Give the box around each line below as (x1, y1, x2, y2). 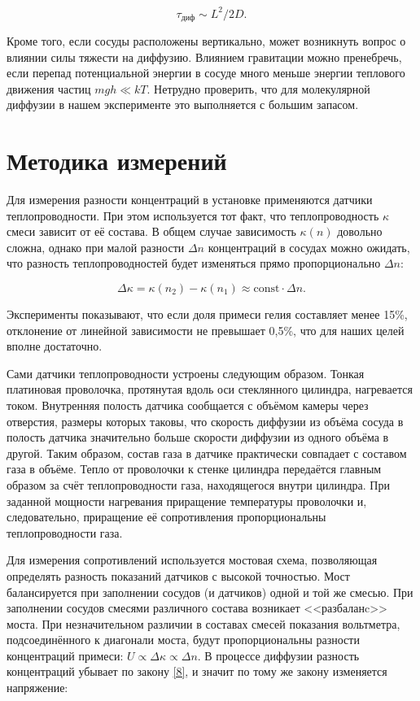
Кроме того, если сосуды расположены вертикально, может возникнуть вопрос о (7, 32, 406, 49)
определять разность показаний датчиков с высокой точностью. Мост (7, 567, 350, 584)
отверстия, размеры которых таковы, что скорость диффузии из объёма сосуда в (7, 412, 404, 429)
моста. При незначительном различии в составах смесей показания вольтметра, (7, 615, 400, 632)
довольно (337, 223, 383, 240)
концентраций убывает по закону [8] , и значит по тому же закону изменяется (7, 663, 387, 680)
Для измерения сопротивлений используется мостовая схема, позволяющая (7, 551, 378, 568)
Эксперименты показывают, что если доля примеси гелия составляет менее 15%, (7, 306, 408, 323)
